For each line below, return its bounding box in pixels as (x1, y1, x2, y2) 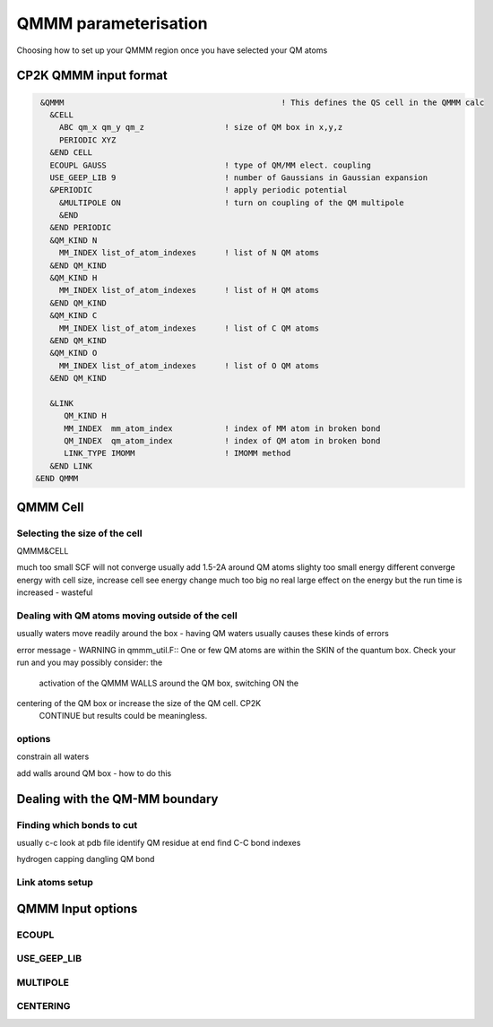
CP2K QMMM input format (16, 68, 168, 83)
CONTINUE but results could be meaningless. (39, 711, 208, 721)
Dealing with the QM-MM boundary (16, 791, 219, 807)
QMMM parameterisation (16, 13, 208, 33)
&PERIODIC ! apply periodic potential (49, 185, 348, 195)
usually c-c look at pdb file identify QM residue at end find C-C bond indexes (16, 837, 301, 848)
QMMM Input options (16, 901, 138, 916)
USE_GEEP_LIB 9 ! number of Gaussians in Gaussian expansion (49, 172, 428, 183)
